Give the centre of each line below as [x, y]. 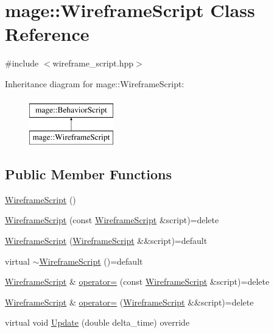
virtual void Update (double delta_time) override [97, 322]
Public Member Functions [88, 174]
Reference [47, 34]
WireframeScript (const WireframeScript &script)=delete [112, 220]
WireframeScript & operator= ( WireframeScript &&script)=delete [129, 302]
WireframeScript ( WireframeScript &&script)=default [106, 241]
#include [22, 63]
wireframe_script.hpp [93, 63]
